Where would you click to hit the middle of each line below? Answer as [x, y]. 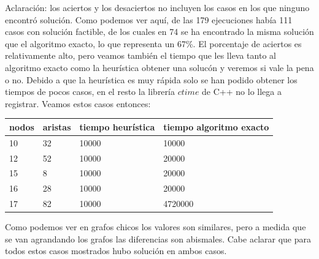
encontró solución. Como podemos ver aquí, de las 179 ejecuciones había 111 [149, 19]
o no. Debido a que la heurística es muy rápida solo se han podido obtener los [151, 79]
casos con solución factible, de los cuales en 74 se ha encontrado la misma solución [159, 32]
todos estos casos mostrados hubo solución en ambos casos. [116, 251]
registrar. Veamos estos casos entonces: [78, 103]
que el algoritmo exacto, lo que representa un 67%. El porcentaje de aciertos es [153, 43]
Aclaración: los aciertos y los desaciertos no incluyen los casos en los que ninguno [157, 7]
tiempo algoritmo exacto [216, 126]
